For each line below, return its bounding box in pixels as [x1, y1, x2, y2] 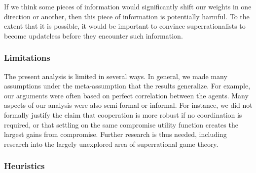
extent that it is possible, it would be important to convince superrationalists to [4, 21, 246, 31]
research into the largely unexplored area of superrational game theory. [4, 138, 219, 149]
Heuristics [4, 160, 45, 172]
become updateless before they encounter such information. [4, 30, 183, 41]
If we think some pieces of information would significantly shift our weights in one [4, 1, 252, 11]
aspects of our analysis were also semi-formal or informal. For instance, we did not [4, 100, 253, 110]
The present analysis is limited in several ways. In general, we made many [4, 71, 227, 81]
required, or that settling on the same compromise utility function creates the [4, 119, 238, 130]
